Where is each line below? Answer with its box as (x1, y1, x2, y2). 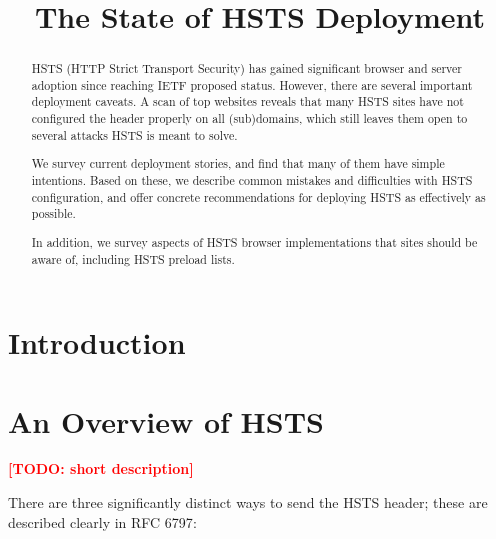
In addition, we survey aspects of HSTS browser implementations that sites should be (31, 233, 478, 250)
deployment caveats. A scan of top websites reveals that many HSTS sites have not (31, 93, 464, 110)
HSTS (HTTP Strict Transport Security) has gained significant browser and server (31, 60, 462, 77)
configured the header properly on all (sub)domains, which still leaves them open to (31, 110, 468, 127)
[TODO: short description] (8, 458, 194, 479)
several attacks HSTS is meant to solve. (31, 126, 238, 143)
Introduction (8, 322, 186, 363)
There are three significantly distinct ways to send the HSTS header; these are (8, 492, 488, 513)
